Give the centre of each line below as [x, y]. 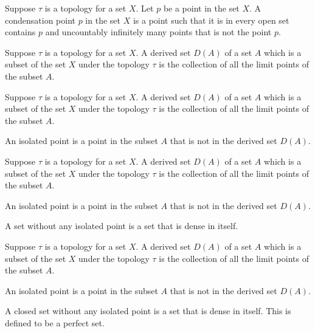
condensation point [40, 20]
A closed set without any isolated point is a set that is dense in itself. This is [148, 311]
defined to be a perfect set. [55, 322]
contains [20, 32]
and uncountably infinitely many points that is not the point [158, 32]
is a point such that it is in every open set [211, 20]
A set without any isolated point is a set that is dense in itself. [122, 226]
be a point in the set [201, 8]
